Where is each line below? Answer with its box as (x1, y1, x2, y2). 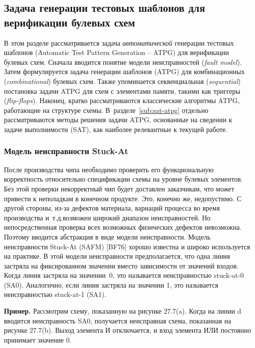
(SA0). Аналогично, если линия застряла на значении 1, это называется (4, 279, 219, 290)
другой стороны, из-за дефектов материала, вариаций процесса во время (4, 203, 220, 213)
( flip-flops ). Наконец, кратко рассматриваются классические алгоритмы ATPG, (4, 95, 240, 106)
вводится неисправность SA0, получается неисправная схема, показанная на (4, 315, 231, 325)
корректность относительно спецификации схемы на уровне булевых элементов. (4, 174, 243, 184)
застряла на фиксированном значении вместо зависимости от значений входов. (4, 260, 239, 270)
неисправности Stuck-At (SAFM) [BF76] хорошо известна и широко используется (4, 241, 250, 251)
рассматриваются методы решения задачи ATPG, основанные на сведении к (4, 114, 232, 125)
